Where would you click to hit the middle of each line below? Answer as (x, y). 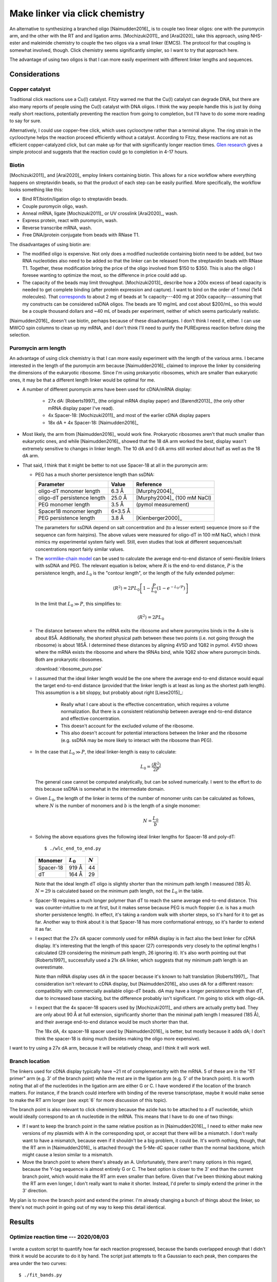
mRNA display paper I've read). (81, 408)
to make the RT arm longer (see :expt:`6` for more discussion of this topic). (88, 1100)
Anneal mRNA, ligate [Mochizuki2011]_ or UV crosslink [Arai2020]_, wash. (100, 213)
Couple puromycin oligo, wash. (55, 206)
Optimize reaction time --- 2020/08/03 (59, 1237)
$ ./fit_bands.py (40, 1275)
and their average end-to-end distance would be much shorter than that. (112, 1022)
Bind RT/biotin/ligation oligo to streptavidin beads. (75, 199)
